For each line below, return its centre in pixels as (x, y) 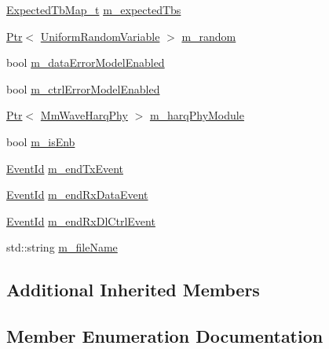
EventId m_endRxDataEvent (77, 195)
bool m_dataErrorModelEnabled (86, 62)
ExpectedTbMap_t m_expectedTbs (94, 9)
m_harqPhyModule (197, 115)
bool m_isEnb (41, 141)
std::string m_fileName (62, 247)
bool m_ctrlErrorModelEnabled (83, 88)
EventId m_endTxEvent (65, 168)
